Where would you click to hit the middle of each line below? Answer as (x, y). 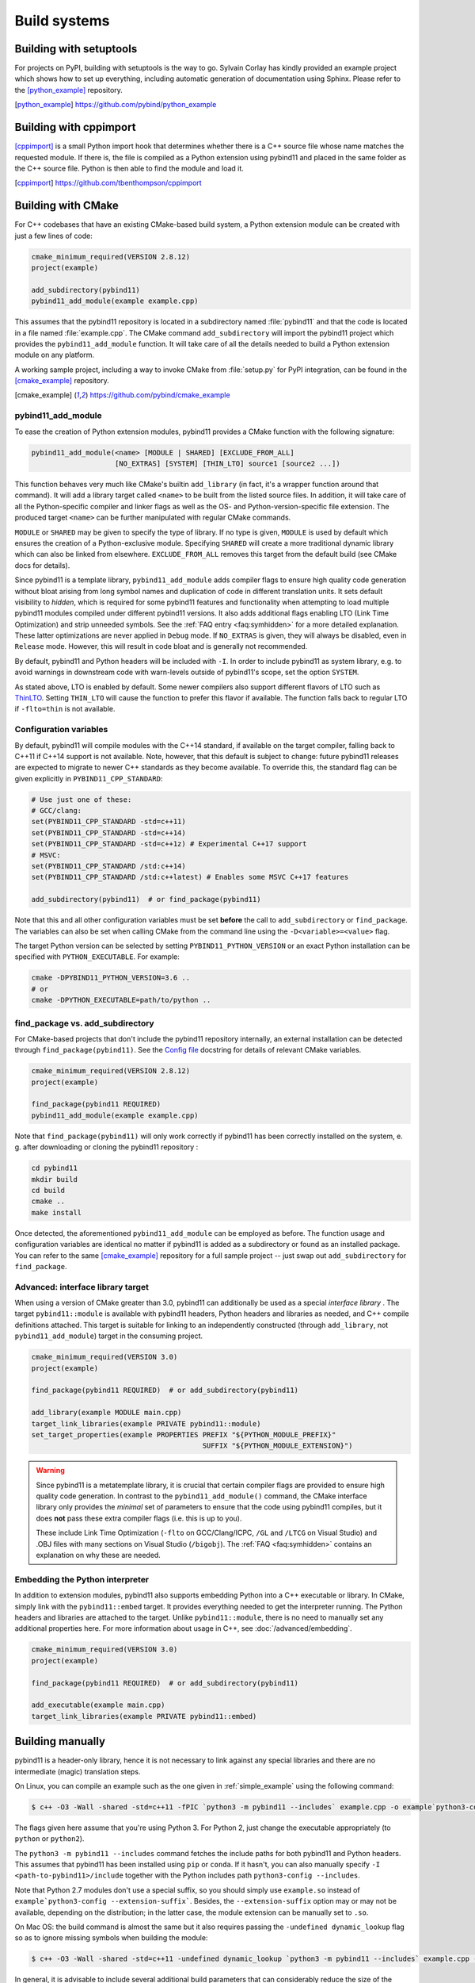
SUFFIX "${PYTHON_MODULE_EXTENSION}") (277, 1446)
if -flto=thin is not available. (65, 709)
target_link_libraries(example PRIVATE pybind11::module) (146, 1423)
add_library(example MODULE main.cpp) (106, 1413)
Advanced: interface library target (82, 1287)
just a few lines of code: (53, 236)
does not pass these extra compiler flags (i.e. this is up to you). (139, 1518)
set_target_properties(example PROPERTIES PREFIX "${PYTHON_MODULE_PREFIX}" (184, 1435)
